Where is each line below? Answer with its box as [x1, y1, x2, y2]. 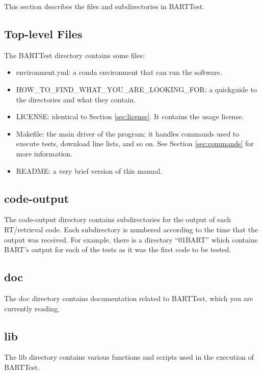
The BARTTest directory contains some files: [4, 49, 145, 60]
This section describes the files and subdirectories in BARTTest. [4, 1, 205, 11]
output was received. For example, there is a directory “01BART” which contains [4, 234, 258, 245]
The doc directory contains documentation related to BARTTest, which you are [4, 292, 253, 303]
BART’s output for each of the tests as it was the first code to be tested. [4, 244, 231, 255]
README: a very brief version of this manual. [16, 165, 162, 176]
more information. [16, 148, 72, 158]
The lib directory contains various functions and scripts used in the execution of [4, 352, 254, 362]
